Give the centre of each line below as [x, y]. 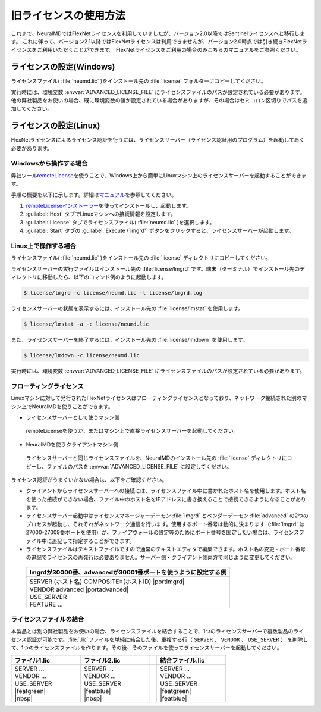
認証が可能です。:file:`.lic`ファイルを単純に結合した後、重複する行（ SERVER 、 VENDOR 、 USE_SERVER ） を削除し [167, 639]
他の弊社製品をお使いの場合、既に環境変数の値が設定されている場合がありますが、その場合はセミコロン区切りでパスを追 [159, 101]
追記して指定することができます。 [93, 541]
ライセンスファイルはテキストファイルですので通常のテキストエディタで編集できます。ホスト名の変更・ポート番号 [166, 549]
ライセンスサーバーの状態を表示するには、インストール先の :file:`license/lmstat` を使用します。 [127, 308]
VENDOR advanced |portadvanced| [79, 589]
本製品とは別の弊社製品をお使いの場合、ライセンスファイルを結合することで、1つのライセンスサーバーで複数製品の [152, 631]
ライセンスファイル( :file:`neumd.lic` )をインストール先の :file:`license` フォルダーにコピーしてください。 [139, 81]
